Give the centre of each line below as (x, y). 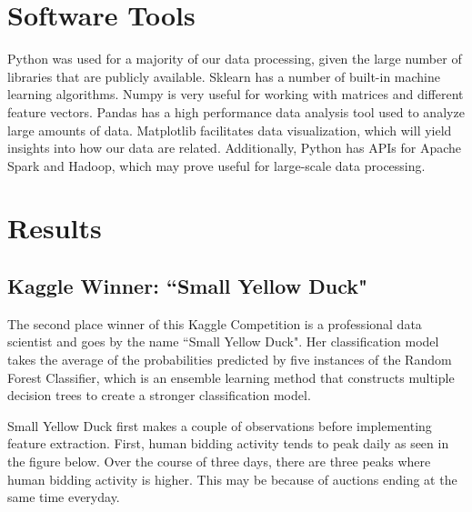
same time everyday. (64, 497)
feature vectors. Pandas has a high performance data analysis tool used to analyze (236, 111)
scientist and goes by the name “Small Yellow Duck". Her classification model (223, 341)
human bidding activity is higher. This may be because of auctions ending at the (232, 479)
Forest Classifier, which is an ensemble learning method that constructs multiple (231, 377)
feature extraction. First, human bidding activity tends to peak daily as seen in (228, 443)
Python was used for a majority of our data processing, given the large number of (235, 59)
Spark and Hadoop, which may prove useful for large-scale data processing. (216, 165)
